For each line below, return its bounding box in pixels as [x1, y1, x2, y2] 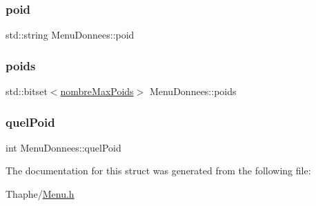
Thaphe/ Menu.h [6, 187, 75, 201]
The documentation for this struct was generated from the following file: [6, 163, 311, 178]
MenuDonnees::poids [149, 84, 237, 99]
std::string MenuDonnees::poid [6, 28, 135, 42]
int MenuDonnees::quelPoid [6, 140, 121, 154]
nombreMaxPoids [60, 84, 134, 99]
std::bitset [6, 84, 48, 99]
